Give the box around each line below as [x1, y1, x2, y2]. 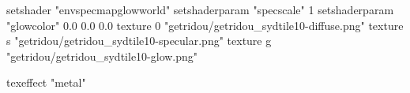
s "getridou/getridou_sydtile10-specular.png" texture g [6, 32, 272, 49]
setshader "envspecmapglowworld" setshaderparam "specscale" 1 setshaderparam [6, 2, 394, 17]
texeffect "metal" [6, 74, 86, 91]
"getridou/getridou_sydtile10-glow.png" [6, 47, 198, 64]
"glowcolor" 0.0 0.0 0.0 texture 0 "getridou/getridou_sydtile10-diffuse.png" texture [6, 17, 404, 33]
